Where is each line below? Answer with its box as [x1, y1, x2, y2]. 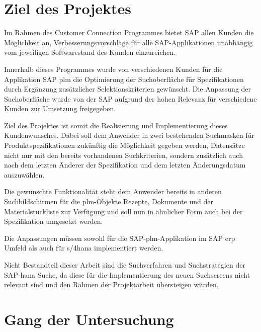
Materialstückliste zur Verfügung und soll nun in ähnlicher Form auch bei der [4, 206, 243, 216]
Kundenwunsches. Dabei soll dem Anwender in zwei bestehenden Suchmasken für [4, 130, 255, 140]
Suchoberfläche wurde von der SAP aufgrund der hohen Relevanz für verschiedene [4, 93, 257, 104]
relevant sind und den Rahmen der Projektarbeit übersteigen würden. [4, 279, 219, 290]
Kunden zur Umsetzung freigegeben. [4, 103, 116, 114]
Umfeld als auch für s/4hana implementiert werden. [4, 242, 163, 253]
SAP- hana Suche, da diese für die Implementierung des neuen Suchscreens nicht [4, 269, 250, 280]
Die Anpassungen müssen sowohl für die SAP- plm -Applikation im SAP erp [4, 232, 235, 243]
